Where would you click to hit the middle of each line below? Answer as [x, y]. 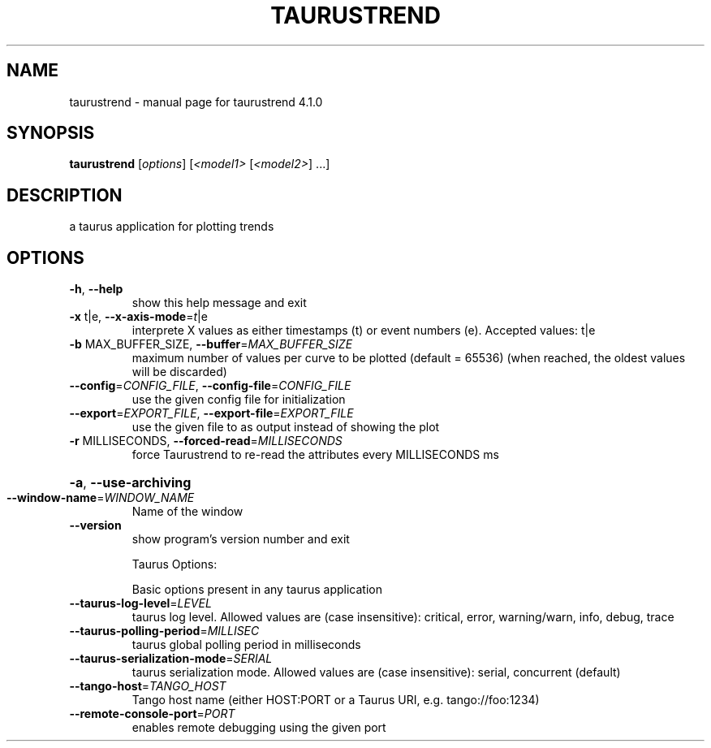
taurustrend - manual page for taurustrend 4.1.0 [196, 102]
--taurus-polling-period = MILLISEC [164, 631]
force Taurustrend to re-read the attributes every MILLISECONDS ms [315, 455]
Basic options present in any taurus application [257, 590]
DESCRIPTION [65, 195]
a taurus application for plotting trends [172, 227]
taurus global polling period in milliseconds [246, 645]
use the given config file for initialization [239, 400]
